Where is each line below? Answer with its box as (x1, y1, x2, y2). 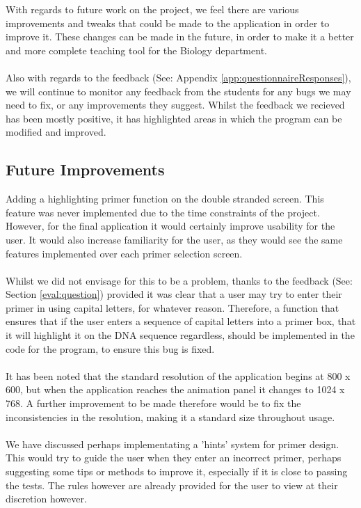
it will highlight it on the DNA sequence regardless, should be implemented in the (6, 328, 355, 342)
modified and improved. (6, 125, 106, 139)
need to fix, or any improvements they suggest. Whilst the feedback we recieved (6, 97, 345, 112)
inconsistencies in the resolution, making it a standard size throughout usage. (6, 409, 335, 424)
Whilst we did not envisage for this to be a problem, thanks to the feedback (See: (6, 273, 353, 287)
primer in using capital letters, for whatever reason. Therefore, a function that (6, 300, 339, 315)
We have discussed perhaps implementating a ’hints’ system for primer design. (6, 436, 339, 451)
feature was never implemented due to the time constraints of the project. (6, 205, 320, 219)
